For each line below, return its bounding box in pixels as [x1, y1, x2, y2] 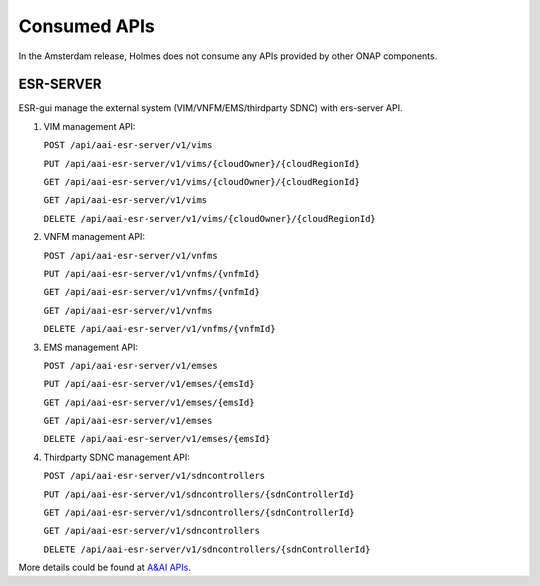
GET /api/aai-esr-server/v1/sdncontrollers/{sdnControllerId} [43, 507, 355, 519]
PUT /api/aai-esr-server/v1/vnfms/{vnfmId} [43, 268, 260, 279]
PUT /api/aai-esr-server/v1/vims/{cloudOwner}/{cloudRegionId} [43, 158, 360, 169]
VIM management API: [43, 120, 136, 132]
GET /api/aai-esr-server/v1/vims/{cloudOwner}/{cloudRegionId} [43, 176, 360, 188]
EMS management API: [43, 341, 139, 353]
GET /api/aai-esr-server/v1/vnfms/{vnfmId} [43, 286, 260, 298]
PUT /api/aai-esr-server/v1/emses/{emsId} [43, 378, 255, 390]
